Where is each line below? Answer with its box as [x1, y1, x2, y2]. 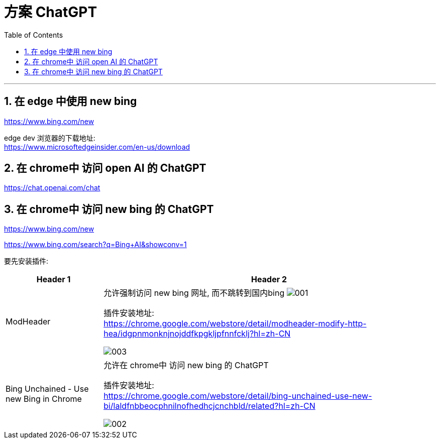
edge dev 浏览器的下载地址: [4, 133, 95, 142]
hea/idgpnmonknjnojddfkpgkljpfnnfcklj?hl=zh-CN [103, 328, 291, 339]
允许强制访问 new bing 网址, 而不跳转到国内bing [103, 288, 285, 298]
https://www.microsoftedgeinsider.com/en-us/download [4, 142, 190, 151]
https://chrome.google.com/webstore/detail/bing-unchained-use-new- [103, 391, 372, 401]
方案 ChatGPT [4, 4, 97, 21]
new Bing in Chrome [6, 394, 82, 404]
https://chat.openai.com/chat [4, 183, 100, 192]
